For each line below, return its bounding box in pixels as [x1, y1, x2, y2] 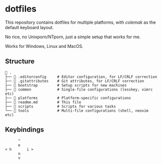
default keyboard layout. [5, 24, 54, 30]
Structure [5, 57, 35, 66]
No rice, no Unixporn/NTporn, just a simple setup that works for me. [5, 34, 141, 40]
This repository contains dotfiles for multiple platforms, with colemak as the [5, 19, 156, 25]
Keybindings [5, 126, 45, 134]
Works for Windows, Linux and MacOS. [5, 43, 83, 49]
